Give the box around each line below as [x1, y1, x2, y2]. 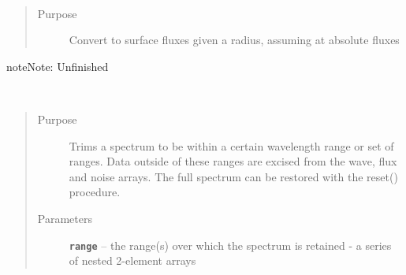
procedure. [69, 184, 121, 200]
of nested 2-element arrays [69, 252, 196, 269]
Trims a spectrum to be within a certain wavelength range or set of [69, 137, 394, 154]
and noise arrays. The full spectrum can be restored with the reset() [69, 168, 398, 184]
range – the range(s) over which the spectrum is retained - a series [69, 236, 392, 253]
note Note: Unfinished [6, 58, 109, 74]
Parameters [37, 210, 92, 226]
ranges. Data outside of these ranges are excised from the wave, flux [69, 153, 397, 169]
